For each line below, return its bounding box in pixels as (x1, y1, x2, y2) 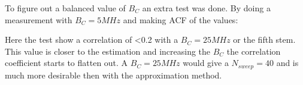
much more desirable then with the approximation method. (5, 68, 222, 81)
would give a (183, 56, 229, 69)
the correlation (226, 45, 281, 57)
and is (276, 56, 299, 69)
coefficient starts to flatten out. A (5, 56, 128, 69)
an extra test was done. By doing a (142, 2, 271, 14)
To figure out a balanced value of (5, 2, 126, 14)
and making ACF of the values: (123, 13, 238, 26)
